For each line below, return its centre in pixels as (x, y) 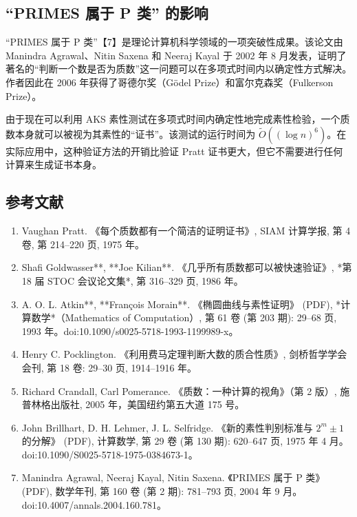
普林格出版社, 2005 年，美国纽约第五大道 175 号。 (133, 404)
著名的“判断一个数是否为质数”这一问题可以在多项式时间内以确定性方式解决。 (179, 69)
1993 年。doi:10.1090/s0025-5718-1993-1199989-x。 (130, 331)
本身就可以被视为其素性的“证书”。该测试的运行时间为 (135, 133)
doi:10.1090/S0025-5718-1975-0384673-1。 (110, 454)
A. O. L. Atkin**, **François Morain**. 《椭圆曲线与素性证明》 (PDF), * (181, 304)
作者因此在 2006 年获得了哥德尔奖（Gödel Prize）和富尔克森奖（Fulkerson (170, 82)
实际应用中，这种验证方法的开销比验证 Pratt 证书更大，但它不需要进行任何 (174, 151)
